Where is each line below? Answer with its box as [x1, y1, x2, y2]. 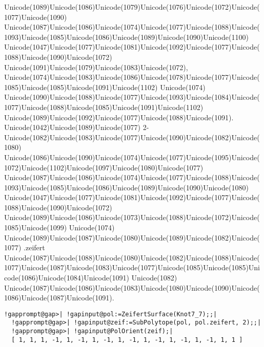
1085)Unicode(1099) [4, 222, 67, 233]
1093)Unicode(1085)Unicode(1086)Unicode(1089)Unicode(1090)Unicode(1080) [4, 182, 249, 192]
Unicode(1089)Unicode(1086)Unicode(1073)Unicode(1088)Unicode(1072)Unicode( [4, 212, 260, 223]
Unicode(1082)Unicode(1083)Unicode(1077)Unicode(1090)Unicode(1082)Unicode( [4, 132, 260, 142]
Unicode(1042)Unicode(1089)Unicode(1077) [4, 122, 141, 133]
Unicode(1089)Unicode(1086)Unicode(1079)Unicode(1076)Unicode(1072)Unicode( [4, 2, 260, 12]
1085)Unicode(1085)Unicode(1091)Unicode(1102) [4, 81, 158, 92]
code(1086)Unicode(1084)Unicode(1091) [4, 272, 129, 283]
